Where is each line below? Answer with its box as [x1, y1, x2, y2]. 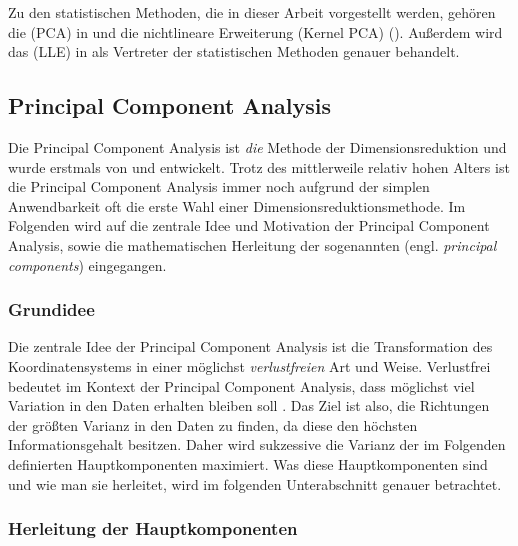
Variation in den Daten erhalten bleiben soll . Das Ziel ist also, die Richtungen [8, 395, 490, 416]
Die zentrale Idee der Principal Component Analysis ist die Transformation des [8, 336, 493, 357]
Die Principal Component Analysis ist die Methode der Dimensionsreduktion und [8, 136, 507, 157]
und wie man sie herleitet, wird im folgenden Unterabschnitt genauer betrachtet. [8, 473, 502, 494]
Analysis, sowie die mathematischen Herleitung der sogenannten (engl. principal [8, 234, 497, 255]
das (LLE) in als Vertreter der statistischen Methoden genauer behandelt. [8, 41, 460, 62]
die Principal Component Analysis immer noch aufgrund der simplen [8, 176, 430, 197]
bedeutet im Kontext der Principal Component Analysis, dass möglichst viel [8, 375, 475, 396]
